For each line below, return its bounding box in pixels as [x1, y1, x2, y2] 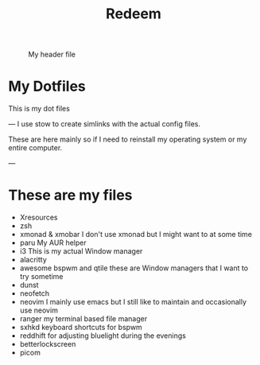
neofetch [19, 289, 50, 298]
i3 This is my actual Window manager [19, 247, 143, 256]
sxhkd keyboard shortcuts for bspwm [19, 323, 143, 332]
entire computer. [8, 143, 63, 153]
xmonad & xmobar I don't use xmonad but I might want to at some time [19, 230, 253, 239]
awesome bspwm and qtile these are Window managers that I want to [19, 263, 249, 273]
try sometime [19, 272, 64, 282]
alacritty [19, 255, 48, 265]
